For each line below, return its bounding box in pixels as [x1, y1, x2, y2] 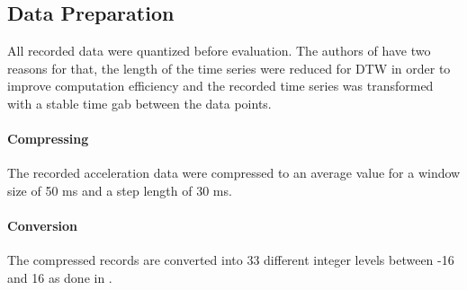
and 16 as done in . [7, 268, 112, 286]
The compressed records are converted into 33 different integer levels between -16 [7, 250, 454, 269]
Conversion [7, 216, 78, 235]
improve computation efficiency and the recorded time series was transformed [7, 76, 434, 95]
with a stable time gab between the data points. [7, 93, 272, 112]
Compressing [7, 129, 89, 148]
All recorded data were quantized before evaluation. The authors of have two [7, 41, 431, 60]
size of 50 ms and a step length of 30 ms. [7, 180, 232, 199]
